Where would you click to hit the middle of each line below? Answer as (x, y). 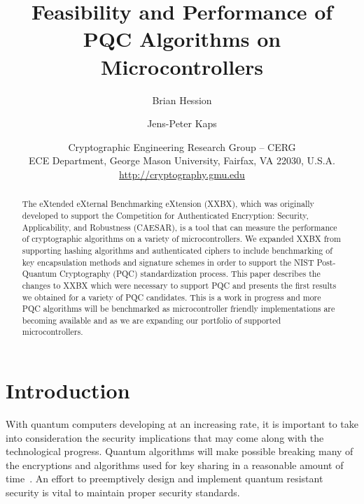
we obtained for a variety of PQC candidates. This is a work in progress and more (171, 297)
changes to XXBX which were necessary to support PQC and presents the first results (179, 285)
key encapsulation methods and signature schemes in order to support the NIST (168, 262)
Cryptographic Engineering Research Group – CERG (182, 146)
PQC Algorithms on (182, 39)
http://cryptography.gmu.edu (182, 174)
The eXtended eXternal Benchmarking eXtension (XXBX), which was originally (168, 204)
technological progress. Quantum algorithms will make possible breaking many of (180, 451)
